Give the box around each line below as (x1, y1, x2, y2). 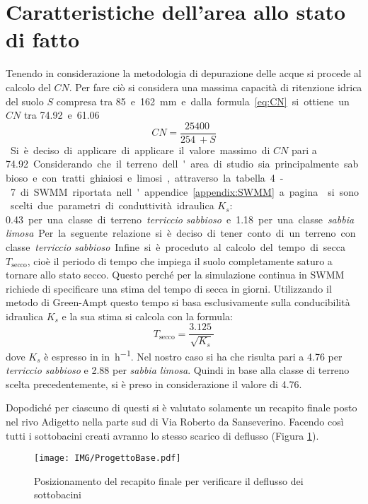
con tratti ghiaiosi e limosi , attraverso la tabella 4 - (42, 170, 284, 184)
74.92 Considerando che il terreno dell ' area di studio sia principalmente (6, 156, 340, 171)
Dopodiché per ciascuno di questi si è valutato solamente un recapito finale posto (6, 400, 357, 415)
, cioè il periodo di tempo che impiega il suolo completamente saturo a (27, 253, 333, 268)
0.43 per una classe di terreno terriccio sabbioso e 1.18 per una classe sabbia (6, 211, 355, 226)
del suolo (6, 93, 44, 108)
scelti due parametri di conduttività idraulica (10, 198, 214, 213)
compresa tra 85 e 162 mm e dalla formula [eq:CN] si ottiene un (56, 93, 350, 108)
